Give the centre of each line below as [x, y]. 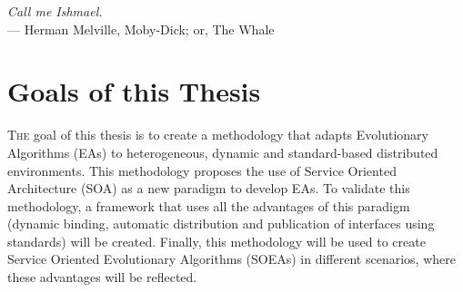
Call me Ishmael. [55, 11]
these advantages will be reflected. [102, 277]
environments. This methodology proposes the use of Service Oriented [202, 170]
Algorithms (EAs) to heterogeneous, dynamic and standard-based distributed [223, 152]
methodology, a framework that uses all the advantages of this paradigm [209, 205]
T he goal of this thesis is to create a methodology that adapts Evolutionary [218, 135]
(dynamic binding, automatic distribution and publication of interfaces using [221, 224]
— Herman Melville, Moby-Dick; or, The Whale [141, 29]
